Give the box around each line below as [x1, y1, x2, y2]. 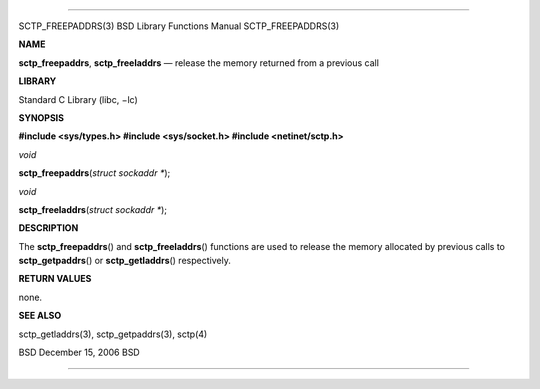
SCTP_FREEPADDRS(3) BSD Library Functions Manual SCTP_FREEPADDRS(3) [18, 20, 340, 32]
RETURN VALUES [18, 273, 92, 285]
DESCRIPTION [18, 222, 79, 234]
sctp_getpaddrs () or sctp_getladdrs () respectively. [18, 255, 232, 267]
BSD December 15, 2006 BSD [18, 346, 140, 359]
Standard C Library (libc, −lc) [18, 93, 139, 105]
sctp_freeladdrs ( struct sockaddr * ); [18, 203, 168, 215]
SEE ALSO [18, 310, 62, 322]
